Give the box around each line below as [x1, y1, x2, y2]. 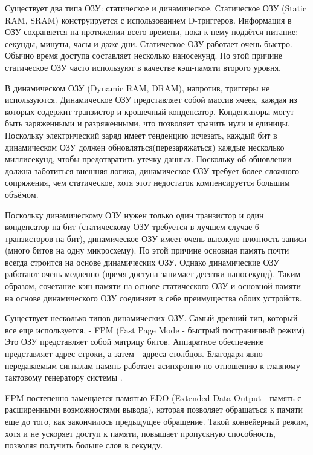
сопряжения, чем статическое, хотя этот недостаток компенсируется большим [5, 176, 290, 189]
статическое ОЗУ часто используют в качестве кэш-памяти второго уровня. [5, 61, 281, 73]
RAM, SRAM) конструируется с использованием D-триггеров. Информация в [5, 13, 292, 26]
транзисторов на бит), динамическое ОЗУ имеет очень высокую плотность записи [5, 232, 307, 244]
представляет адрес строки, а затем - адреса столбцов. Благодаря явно [5, 347, 263, 360]
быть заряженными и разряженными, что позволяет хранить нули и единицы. [5, 117, 290, 129]
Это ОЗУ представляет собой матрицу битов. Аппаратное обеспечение [5, 335, 264, 348]
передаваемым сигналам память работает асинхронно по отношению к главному [5, 359, 300, 372]
